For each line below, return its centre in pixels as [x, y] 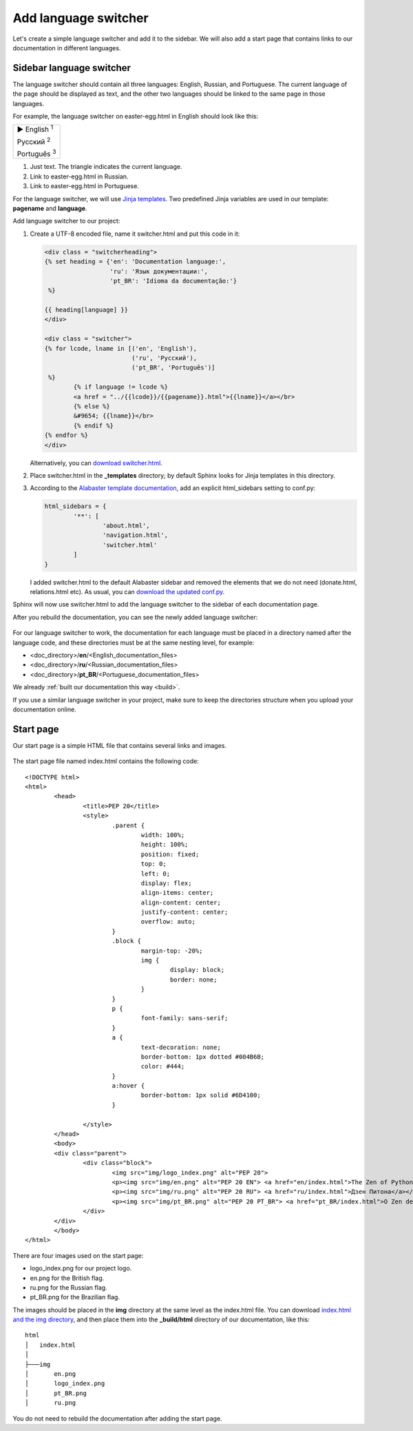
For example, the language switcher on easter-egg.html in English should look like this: [136, 116]
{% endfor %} [66, 435]
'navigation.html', [135, 535]
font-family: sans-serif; [184, 1018]
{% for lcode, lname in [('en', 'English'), [121, 348]
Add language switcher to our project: [66, 221]
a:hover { [128, 1086]
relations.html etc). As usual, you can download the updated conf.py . [127, 592]
